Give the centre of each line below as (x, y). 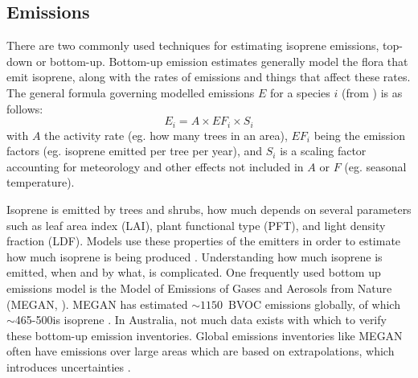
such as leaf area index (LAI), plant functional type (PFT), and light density (196, 225)
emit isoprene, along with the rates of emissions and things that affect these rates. (209, 77)
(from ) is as (372, 92)
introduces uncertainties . (69, 366)
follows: (25, 108)
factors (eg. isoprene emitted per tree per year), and (135, 151)
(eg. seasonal (375, 166)
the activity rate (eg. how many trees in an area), (166, 135)
